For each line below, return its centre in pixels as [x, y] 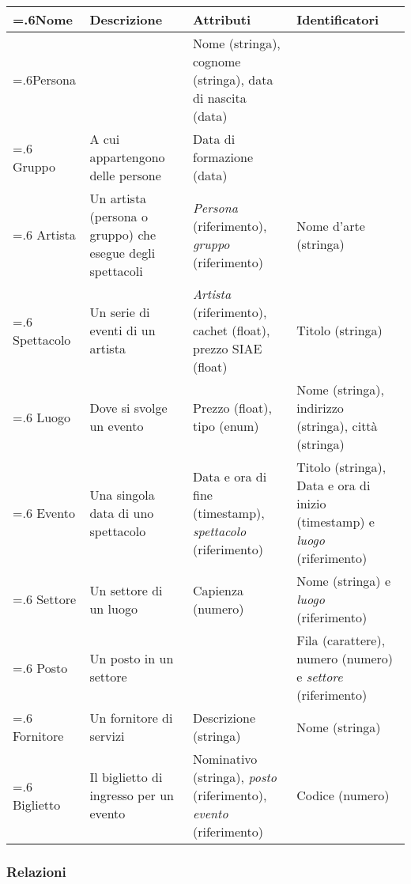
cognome [217, 61]
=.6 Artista [44, 234]
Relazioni [36, 871]
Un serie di [120, 312]
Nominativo [225, 759]
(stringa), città [337, 426]
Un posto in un [132, 658]
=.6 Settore [45, 599]
